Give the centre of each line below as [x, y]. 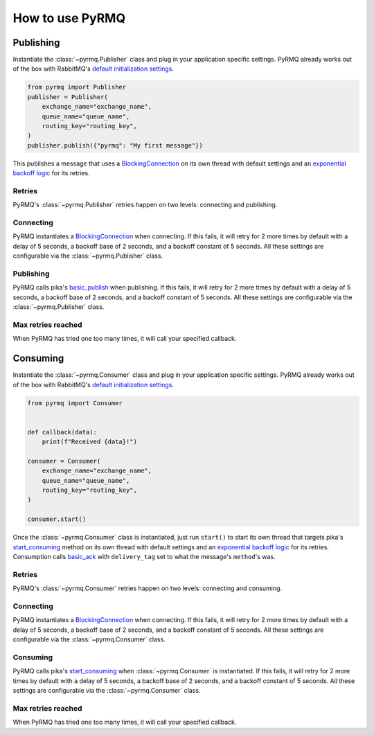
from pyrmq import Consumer [75, 403]
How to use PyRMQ [69, 18]
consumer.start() [57, 519]
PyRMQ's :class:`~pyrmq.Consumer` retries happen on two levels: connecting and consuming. [148, 588]
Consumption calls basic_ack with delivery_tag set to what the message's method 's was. [144, 557]
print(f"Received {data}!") [90, 442]
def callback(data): [62, 432]
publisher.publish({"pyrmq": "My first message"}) [115, 145]
